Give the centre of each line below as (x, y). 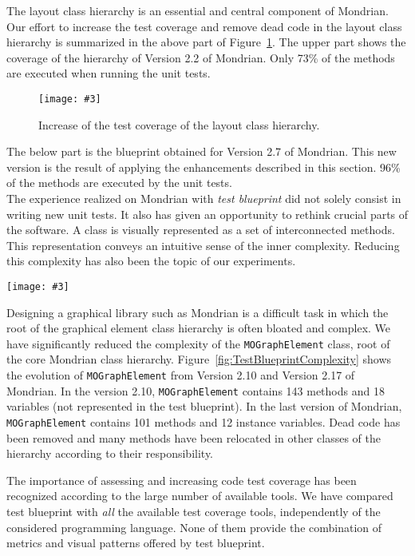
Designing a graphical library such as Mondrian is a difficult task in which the (198, 312)
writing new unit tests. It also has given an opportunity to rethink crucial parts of (207, 214)
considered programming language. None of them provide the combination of (194, 527)
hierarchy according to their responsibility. (110, 453)
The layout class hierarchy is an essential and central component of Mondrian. (198, 10)
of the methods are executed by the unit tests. (119, 183)
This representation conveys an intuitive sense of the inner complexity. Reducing (203, 245)
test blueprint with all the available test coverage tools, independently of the (194, 511)
